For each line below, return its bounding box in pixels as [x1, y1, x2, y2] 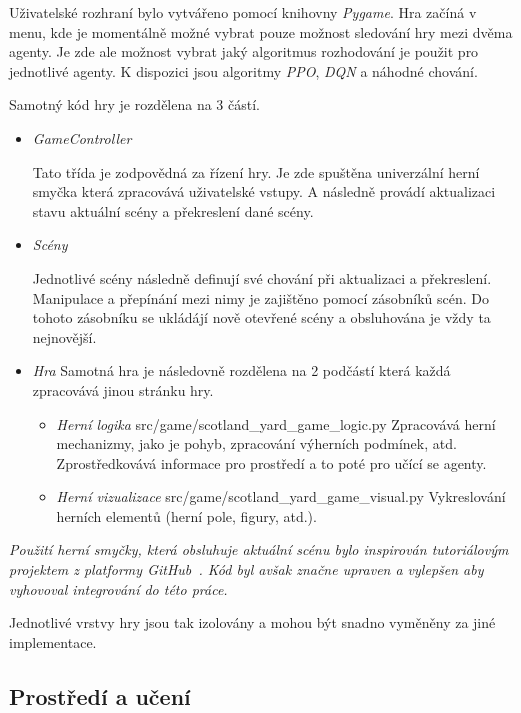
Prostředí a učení [9, 680, 191, 711]
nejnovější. [32, 326, 97, 347]
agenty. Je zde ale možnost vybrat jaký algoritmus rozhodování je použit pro [9, 41, 479, 62]
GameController [32, 127, 132, 148]
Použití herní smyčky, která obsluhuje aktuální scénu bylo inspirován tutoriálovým [9, 539, 509, 560]
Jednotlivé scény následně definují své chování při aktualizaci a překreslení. [32, 267, 492, 288]
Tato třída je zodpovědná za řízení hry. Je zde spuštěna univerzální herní [32, 161, 480, 182]
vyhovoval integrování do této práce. [9, 578, 228, 599]
